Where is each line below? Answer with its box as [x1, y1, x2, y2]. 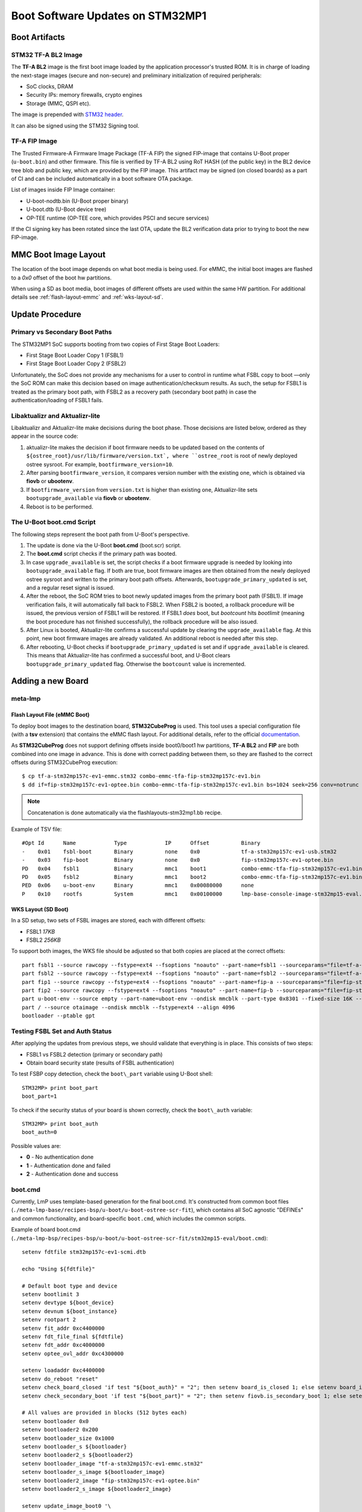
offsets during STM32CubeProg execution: [11, 759, 118, 766]
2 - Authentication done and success [26, 1170, 119, 1178]
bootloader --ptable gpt [22, 1012, 95, 1019]
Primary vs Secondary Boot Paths [11, 328, 112, 336]
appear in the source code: [11, 432, 78, 440]
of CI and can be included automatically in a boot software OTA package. [11, 175, 193, 182]
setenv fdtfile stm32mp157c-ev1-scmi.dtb [22, 1248, 146, 1255]
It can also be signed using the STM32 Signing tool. [11, 122, 140, 129]
